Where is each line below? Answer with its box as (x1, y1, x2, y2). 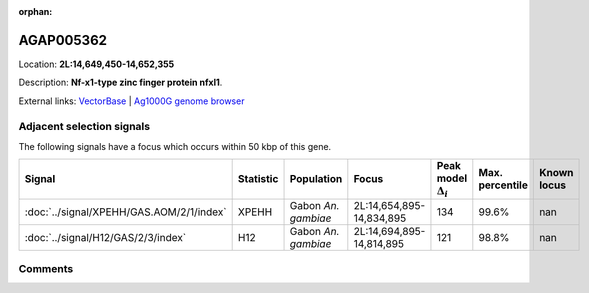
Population (289, 172, 343, 186)
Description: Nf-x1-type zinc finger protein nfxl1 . (18, 76, 223, 89)
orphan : (18, 6, 53, 17)
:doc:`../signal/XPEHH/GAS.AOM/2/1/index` (24, 205, 227, 219)
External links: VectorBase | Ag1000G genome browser (18, 95, 245, 107)
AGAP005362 (18, 31, 107, 49)
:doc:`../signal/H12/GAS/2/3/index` (24, 230, 187, 244)
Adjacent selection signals (18, 120, 150, 134)
